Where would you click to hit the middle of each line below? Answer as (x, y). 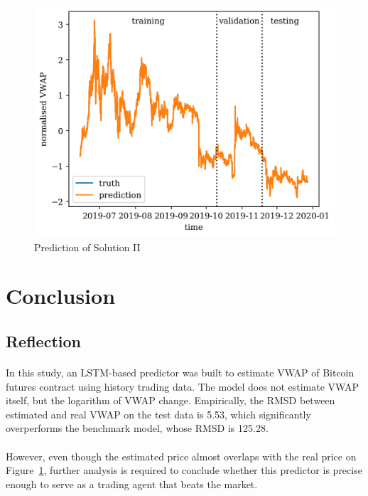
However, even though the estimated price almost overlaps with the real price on (181, 456)
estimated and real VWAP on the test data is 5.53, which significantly (158, 414)
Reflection (43, 341)
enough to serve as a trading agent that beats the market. (132, 484)
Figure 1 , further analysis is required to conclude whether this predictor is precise (184, 470)
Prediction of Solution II (87, 247)
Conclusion (61, 296)
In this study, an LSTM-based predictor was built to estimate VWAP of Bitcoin (180, 372)
